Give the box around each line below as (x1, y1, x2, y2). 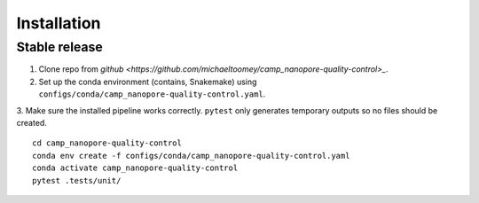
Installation (16, 13, 101, 33)
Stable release (16, 39, 104, 55)
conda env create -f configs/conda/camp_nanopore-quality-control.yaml (32, 151, 350, 160)
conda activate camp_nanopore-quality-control (32, 163, 239, 173)
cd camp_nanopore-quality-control (32, 138, 182, 148)
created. (16, 117, 48, 128)
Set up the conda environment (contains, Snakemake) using (38, 76, 257, 87)
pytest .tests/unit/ (32, 176, 122, 185)
